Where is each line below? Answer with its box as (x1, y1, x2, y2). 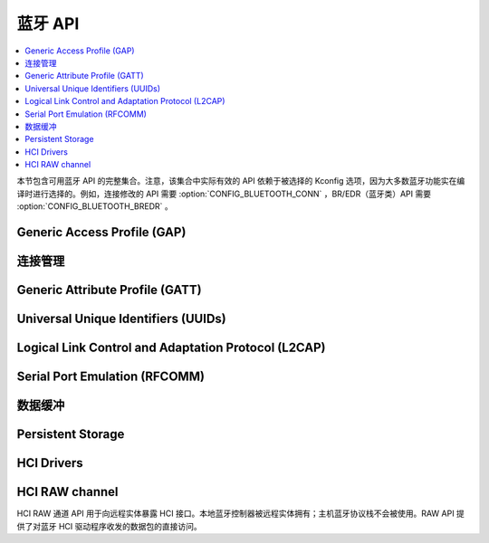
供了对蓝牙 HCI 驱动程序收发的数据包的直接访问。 (16, 520, 203, 531)
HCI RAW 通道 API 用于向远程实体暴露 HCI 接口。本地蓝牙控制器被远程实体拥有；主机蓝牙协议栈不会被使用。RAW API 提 (16, 508, 465, 519)
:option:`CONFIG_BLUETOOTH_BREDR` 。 (16, 201, 173, 212)
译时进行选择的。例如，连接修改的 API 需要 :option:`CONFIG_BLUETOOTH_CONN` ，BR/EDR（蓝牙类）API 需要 (16, 188, 432, 199)
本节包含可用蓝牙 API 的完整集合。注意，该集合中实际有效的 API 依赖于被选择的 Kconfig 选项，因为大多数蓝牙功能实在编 (16, 176, 465, 186)
